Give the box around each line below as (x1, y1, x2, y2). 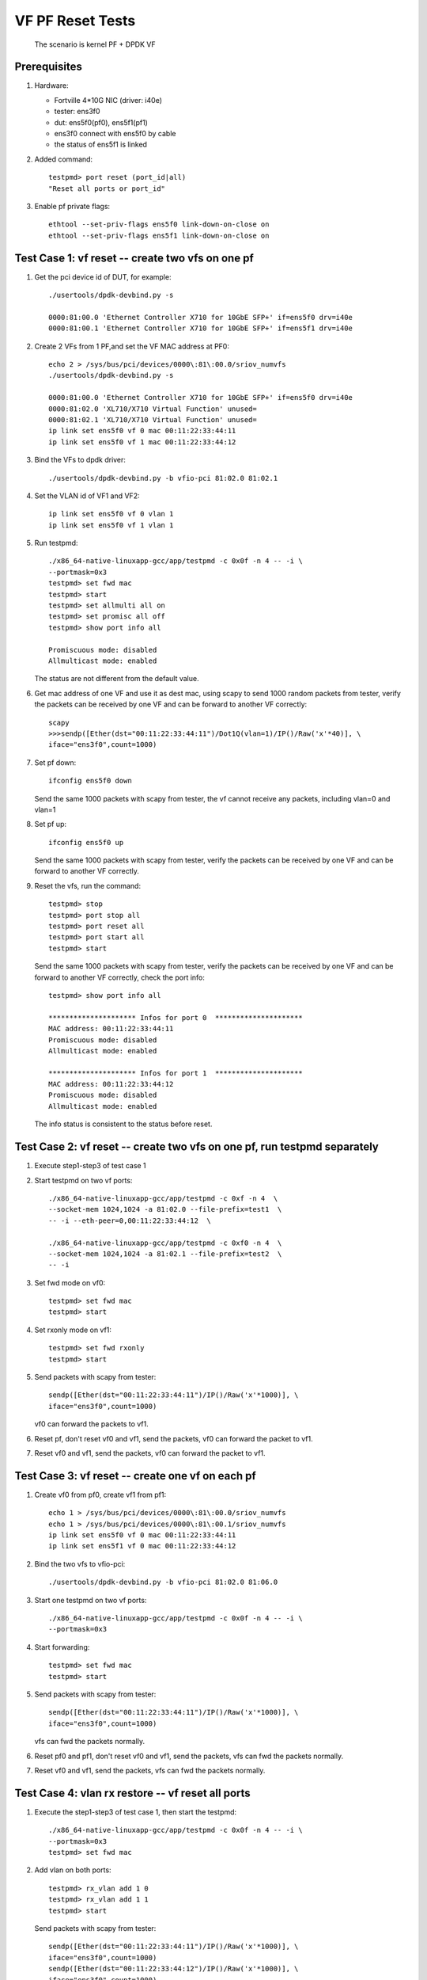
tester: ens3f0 (54, 107, 100, 116)
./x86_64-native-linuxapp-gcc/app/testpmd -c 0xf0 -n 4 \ (48, 1238, 282, 1247)
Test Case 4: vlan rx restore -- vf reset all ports (14, 1786, 251, 1799)
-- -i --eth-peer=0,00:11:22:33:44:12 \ (48, 1216, 211, 1225)
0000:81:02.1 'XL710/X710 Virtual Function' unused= (48, 415, 257, 424)
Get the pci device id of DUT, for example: (34, 272, 172, 281)
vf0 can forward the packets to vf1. (34, 1419, 149, 1429)
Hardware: (34, 81, 69, 90)
